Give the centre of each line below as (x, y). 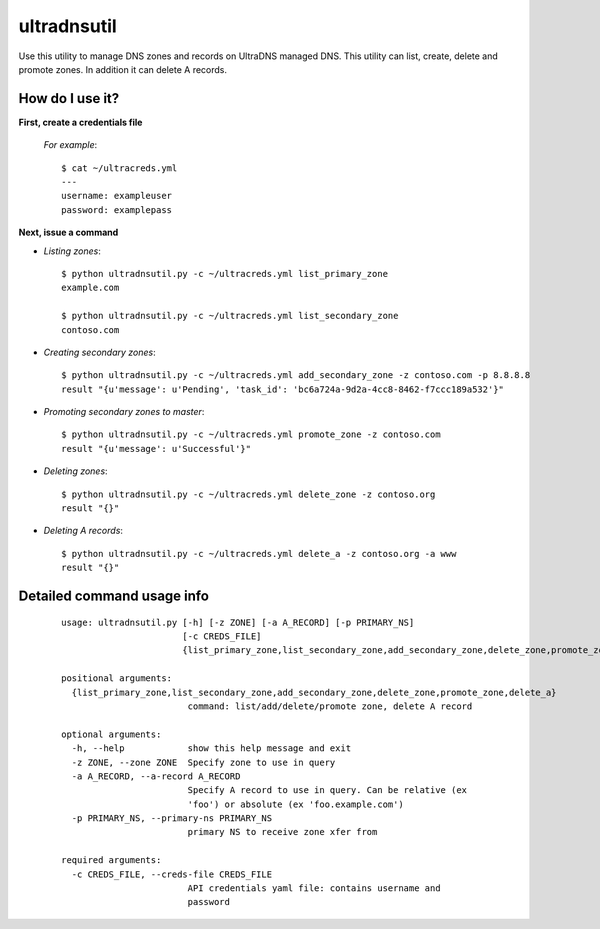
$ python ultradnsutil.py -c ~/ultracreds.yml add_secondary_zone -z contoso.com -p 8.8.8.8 (296, 375)
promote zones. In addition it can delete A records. (123, 69)
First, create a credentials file (80, 122)
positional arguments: (117, 678)
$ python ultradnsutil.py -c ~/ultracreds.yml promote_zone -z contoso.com (251, 434)
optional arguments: (111, 734)
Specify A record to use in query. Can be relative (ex (327, 790)
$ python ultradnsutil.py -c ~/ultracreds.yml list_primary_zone (225, 273)
